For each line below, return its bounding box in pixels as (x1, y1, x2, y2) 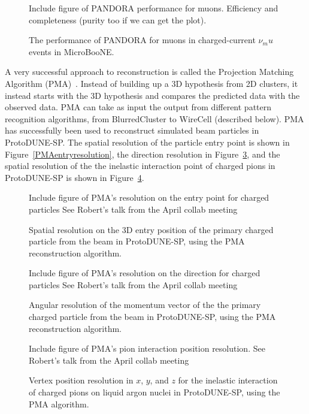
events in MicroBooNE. (29, 45, 114, 58)
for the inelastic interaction (178, 374, 278, 386)
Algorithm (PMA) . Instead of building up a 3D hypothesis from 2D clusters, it (5, 77, 298, 89)
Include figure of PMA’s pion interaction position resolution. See (29, 342, 265, 355)
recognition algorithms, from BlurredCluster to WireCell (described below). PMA (5, 112, 304, 125)
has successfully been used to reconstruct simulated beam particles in (5, 124, 259, 137)
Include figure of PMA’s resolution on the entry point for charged (29, 191, 269, 204)
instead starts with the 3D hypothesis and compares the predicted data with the (5, 89, 300, 101)
